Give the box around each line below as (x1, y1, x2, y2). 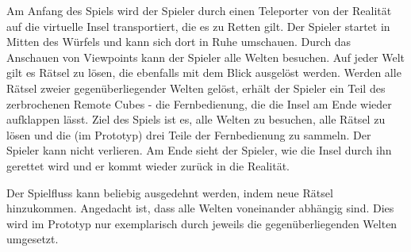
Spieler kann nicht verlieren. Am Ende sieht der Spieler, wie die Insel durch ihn (6, 142, 392, 158)
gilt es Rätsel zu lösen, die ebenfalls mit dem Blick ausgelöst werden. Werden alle (6, 64, 401, 81)
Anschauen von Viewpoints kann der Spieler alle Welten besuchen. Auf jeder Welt (6, 48, 405, 65)
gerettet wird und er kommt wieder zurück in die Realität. (6, 157, 290, 174)
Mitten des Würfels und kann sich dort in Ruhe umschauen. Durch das (6, 33, 351, 50)
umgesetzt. (6, 231, 59, 247)
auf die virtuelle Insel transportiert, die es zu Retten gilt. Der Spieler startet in (6, 17, 390, 34)
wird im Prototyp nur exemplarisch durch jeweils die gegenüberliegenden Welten (6, 215, 398, 231)
